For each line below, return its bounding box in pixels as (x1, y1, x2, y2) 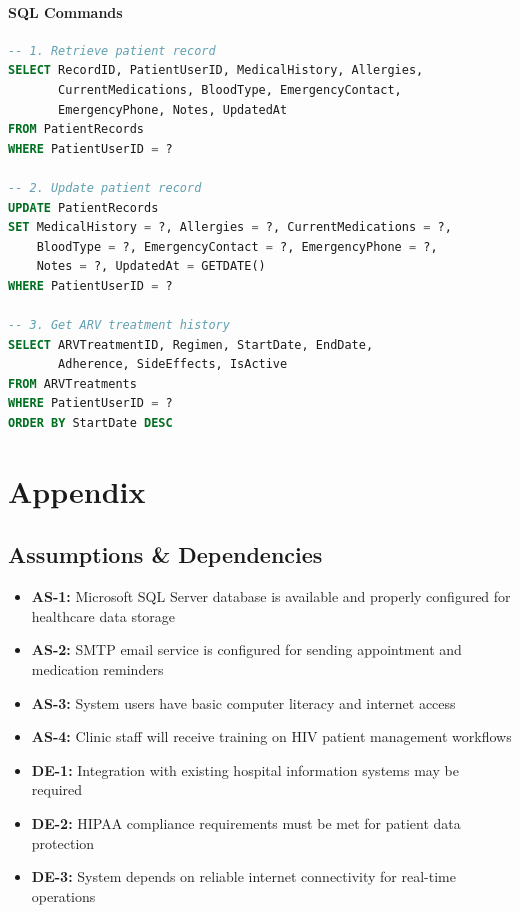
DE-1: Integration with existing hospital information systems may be (31, 759, 459, 780)
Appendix (8, 470, 146, 511)
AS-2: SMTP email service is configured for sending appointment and (31, 639, 462, 660)
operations (31, 885, 96, 906)
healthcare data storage (31, 605, 176, 626)
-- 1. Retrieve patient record (8, 43, 216, 58)
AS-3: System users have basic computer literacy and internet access (31, 692, 456, 713)
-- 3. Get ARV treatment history (8, 318, 230, 333)
